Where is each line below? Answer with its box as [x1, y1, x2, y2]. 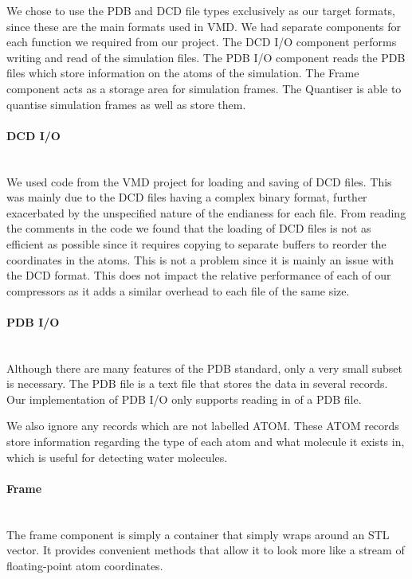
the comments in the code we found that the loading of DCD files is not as [6, 220, 371, 237]
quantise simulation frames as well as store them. [6, 96, 246, 112]
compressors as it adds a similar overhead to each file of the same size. [6, 282, 350, 299]
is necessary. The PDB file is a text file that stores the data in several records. [6, 375, 388, 392]
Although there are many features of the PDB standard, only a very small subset [6, 359, 402, 376]
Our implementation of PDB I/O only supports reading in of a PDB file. [6, 390, 362, 407]
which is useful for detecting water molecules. [6, 448, 228, 465]
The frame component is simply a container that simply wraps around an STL [6, 526, 390, 542]
